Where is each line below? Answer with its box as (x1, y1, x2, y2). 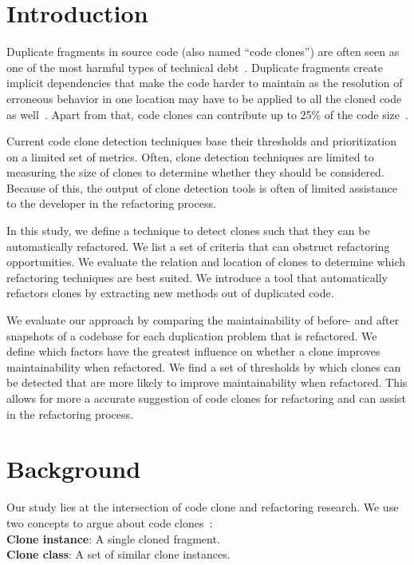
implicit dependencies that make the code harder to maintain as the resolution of (6, 74, 403, 91)
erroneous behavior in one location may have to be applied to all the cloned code (6, 90, 402, 106)
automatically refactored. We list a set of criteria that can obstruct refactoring (6, 237, 390, 254)
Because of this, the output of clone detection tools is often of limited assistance (6, 179, 397, 196)
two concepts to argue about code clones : (6, 514, 213, 531)
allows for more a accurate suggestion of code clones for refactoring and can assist (6, 390, 406, 406)
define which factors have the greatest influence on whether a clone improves (6, 343, 380, 360)
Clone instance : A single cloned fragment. (6, 530, 220, 547)
